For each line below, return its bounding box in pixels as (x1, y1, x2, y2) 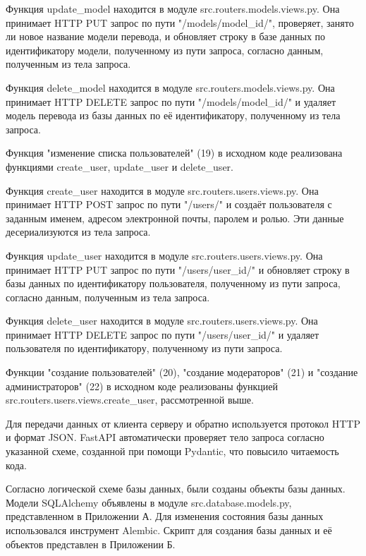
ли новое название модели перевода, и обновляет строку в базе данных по (6, 29, 326, 44)
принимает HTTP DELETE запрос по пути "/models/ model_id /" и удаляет (6, 94, 336, 109)
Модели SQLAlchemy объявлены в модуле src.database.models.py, (6, 495, 292, 509)
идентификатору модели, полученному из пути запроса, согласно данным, (6, 42, 324, 57)
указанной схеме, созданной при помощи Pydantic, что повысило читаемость (6, 444, 339, 459)
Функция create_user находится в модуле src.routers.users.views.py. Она (6, 183, 319, 198)
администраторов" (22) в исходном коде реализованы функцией (6, 378, 278, 393)
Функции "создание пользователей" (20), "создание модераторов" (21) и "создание (6, 365, 358, 380)
